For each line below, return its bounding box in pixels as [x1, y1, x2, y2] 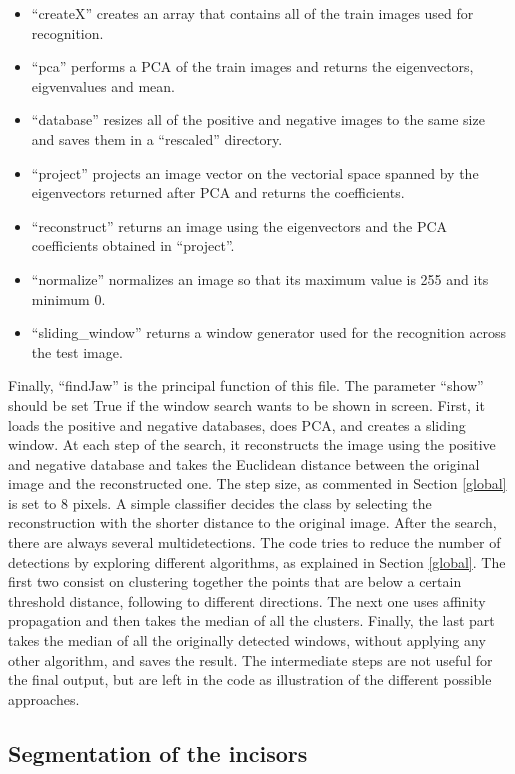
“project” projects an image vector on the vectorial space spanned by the [31, 162, 479, 183]
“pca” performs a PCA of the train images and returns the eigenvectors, [31, 56, 474, 77]
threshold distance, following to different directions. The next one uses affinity [8, 590, 486, 611]
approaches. [8, 688, 80, 709]
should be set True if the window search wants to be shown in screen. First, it [8, 394, 485, 415]
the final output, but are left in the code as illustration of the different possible [8, 669, 492, 690]
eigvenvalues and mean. [31, 75, 175, 96]
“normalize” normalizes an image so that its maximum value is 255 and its [31, 268, 489, 289]
